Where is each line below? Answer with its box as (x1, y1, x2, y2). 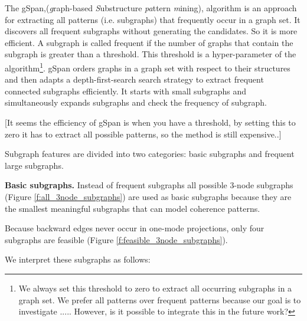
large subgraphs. (5, 159, 64, 171)
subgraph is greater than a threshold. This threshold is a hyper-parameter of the (5, 48, 296, 60)
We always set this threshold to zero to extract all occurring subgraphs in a (18, 281, 292, 294)
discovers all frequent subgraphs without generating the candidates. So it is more (5, 25, 298, 37)
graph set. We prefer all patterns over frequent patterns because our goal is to (18, 293, 301, 306)
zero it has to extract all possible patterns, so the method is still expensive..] (5, 127, 282, 140)
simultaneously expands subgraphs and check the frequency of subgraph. (5, 96, 267, 109)
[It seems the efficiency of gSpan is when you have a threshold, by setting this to (5, 116, 296, 128)
